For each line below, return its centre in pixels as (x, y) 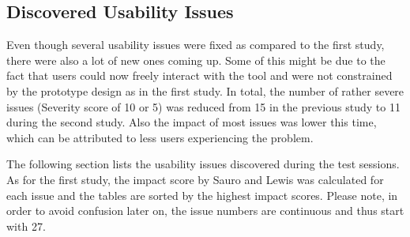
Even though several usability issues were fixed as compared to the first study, (196, 45)
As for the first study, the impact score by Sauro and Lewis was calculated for (195, 179)
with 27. (26, 226)
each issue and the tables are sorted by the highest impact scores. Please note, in (202, 195)
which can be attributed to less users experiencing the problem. (160, 137)
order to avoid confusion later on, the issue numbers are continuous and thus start (205, 211)
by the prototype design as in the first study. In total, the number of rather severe (205, 90)
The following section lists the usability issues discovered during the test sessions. (203, 164)
